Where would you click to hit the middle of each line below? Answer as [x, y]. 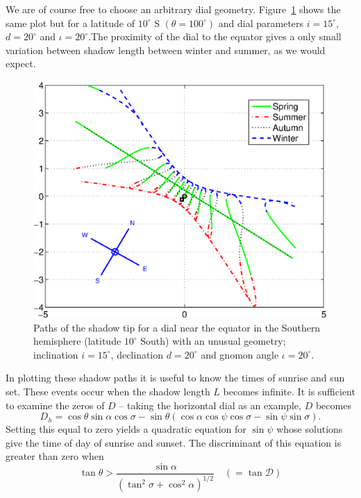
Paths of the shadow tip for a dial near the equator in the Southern [177, 327]
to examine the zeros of [55, 405]
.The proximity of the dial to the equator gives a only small [215, 36]
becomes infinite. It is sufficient [289, 391]
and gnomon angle [240, 354]
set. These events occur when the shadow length [108, 391]
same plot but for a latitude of [70, 23]
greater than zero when [55, 456]
